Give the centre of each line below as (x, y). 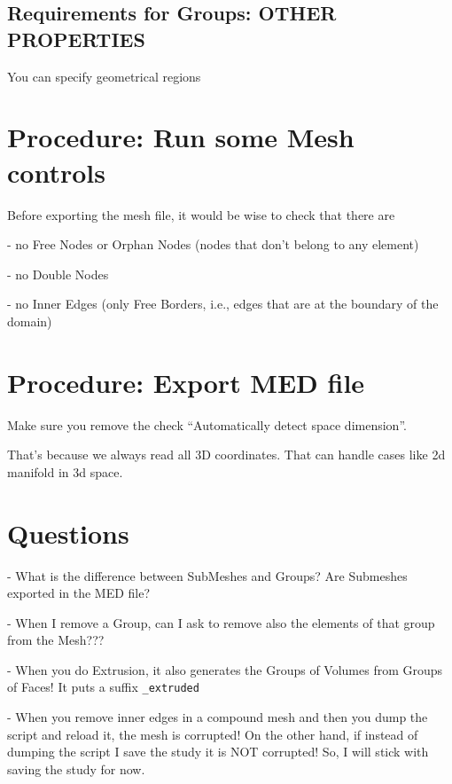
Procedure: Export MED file (186, 382)
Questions (68, 533)
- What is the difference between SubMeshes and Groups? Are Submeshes (207, 575)
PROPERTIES (76, 39)
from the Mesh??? (56, 640)
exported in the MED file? (79, 593)
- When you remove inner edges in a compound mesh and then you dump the (218, 717)
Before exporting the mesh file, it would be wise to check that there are (201, 214)
